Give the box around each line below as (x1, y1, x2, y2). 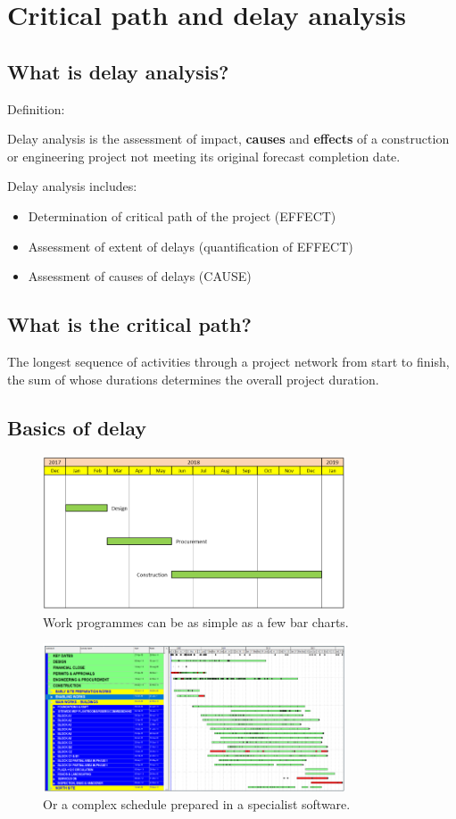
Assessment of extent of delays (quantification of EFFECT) (28, 236, 353, 255)
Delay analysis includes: (7, 177, 137, 195)
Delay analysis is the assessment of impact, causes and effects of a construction (7, 129, 450, 148)
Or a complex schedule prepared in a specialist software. (43, 795, 351, 814)
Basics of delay (7, 413, 146, 441)
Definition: (7, 99, 65, 118)
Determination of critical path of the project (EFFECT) (28, 206, 336, 225)
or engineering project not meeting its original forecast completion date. (7, 146, 401, 165)
